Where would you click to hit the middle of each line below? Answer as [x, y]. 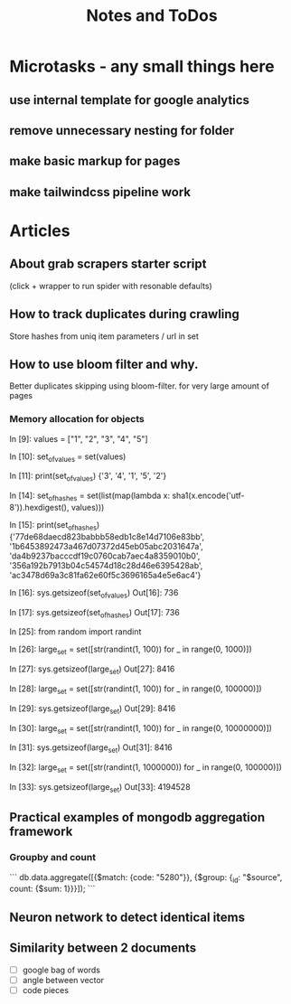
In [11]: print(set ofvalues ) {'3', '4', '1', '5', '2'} [88, 477]
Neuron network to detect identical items [127, 917]
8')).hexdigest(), [39, 508]
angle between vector [63, 980]
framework [41, 832]
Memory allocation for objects [77, 419]
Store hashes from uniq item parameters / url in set [104, 336]
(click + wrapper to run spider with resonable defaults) [111, 286]
